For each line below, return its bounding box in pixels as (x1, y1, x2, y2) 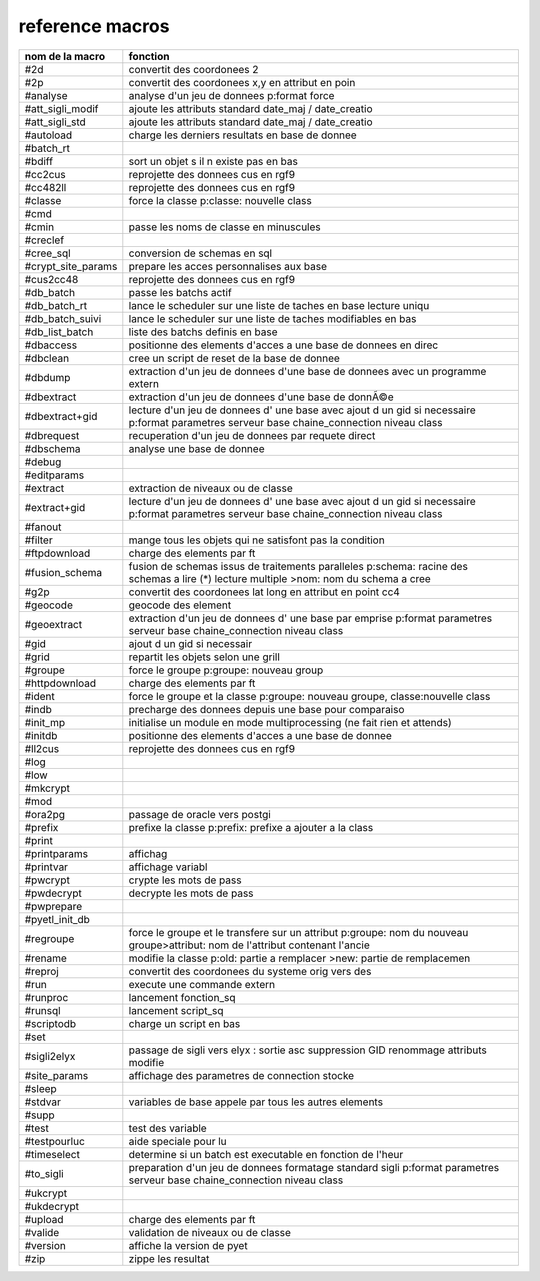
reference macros (18, 15, 170, 37)
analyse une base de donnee (128, 441, 265, 455)
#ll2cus (24, 741, 60, 755)
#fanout (24, 520, 62, 534)
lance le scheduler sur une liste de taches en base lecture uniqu (128, 298, 430, 312)
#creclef (24, 233, 65, 247)
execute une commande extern (128, 977, 275, 991)
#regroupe (24, 931, 75, 945)
